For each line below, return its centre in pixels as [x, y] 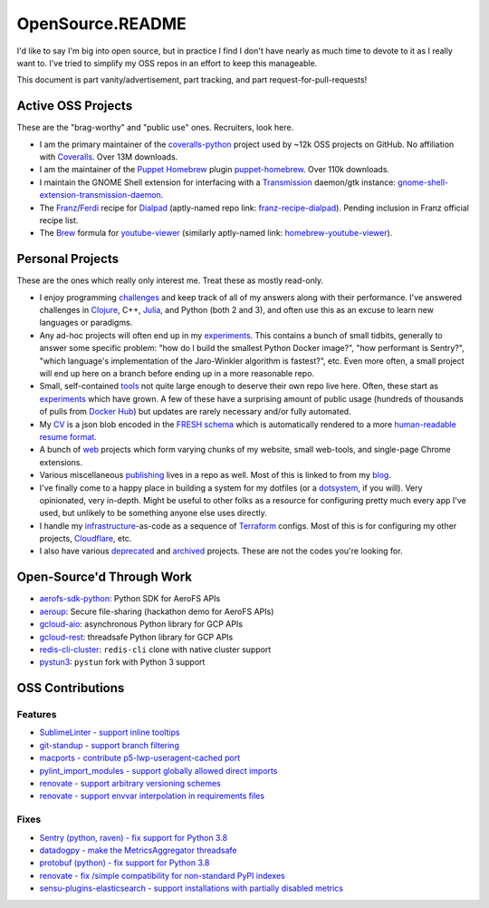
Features [37, 715]
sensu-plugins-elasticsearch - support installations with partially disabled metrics [192, 888]
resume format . [68, 436]
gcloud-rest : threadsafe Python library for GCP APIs [136, 637]
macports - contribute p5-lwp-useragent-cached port [140, 758]
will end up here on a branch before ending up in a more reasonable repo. [177, 373]
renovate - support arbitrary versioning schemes [130, 784]
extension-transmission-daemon [101, 195]
